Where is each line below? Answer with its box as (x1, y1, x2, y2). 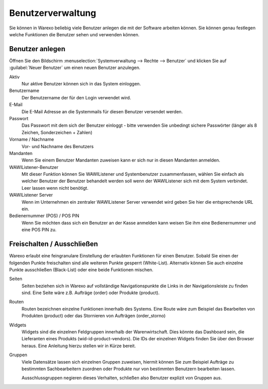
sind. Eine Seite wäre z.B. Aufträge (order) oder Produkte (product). (21, 290, 160, 296)
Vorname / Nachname (9, 137, 54, 143)
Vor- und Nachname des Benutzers (21, 143, 94, 149)
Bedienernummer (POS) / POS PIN (9, 213, 79, 219)
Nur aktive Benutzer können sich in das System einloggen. (21, 81, 141, 87)
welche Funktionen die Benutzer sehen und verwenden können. (9, 31, 140, 37)
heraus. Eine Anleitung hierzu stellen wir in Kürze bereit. (21, 343, 136, 349)
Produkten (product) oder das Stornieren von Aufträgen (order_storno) (21, 313, 166, 319)
